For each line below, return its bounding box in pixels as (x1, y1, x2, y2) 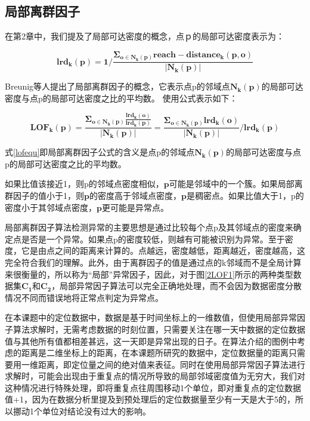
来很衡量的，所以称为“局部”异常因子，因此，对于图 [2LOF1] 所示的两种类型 (5, 268, 293, 280)
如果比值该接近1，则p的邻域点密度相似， (5, 177, 164, 190)
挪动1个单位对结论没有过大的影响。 (13, 405, 151, 417)
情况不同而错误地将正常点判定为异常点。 (5, 291, 163, 303)
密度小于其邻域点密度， (5, 201, 97, 213)
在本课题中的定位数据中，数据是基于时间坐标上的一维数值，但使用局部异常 (5, 311, 297, 324)
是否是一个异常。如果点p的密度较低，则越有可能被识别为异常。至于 (21, 232, 285, 245)
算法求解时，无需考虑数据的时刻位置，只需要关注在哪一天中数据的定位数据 (13, 322, 305, 335)
